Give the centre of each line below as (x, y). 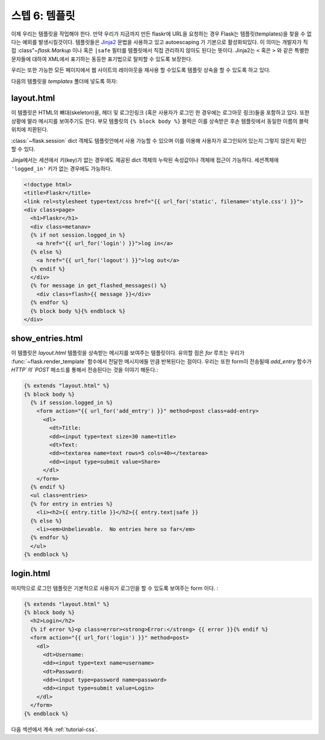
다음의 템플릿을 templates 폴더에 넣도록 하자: (64, 81)
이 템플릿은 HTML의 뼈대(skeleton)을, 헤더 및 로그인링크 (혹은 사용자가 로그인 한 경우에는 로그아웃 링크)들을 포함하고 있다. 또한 (160, 113)
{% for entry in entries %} (72, 504)
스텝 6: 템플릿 (43, 16)
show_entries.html (47, 338)
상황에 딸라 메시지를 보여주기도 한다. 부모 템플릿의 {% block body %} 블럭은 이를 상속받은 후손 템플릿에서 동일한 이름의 (154, 121)
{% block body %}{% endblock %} (78, 311)
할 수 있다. (23, 149)
